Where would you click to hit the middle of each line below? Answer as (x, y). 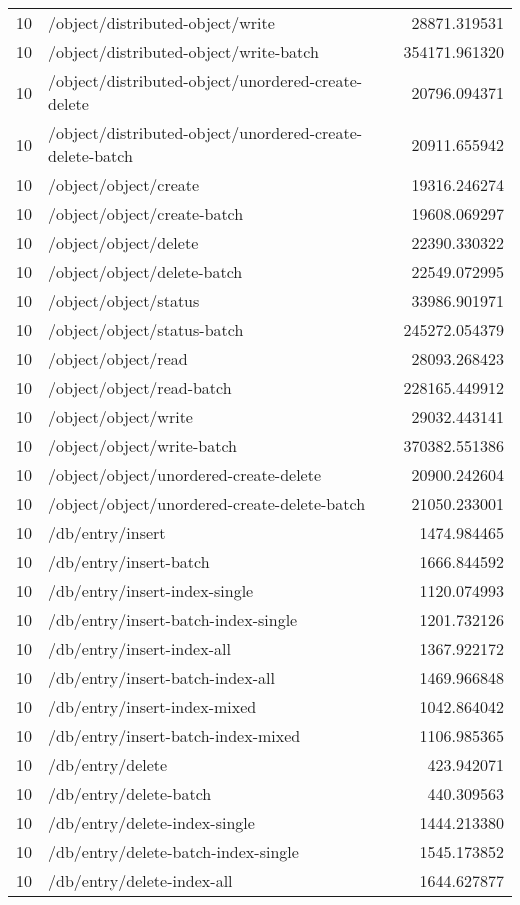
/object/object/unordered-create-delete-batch (207, 503)
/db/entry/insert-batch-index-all (161, 677)
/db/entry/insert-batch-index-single (173, 619)
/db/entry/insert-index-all (139, 648)
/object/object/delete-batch (145, 271)
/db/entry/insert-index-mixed (152, 706)
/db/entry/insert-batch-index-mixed (174, 735)
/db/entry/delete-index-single (151, 822)
